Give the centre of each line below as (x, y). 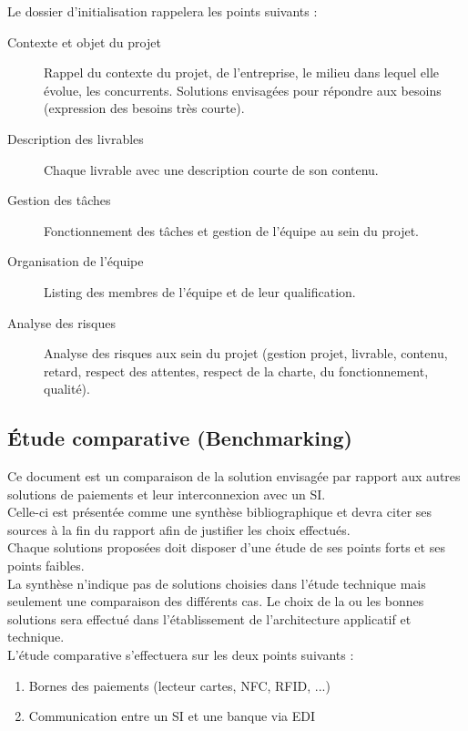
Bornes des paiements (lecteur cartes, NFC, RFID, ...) (179, 685)
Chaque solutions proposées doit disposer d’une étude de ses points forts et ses (226, 547)
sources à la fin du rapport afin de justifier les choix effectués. (179, 529)
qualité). (67, 389)
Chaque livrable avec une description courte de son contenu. (211, 169)
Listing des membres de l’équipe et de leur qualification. (200, 291)
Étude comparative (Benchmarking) (180, 438)
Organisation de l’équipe (76, 261)
